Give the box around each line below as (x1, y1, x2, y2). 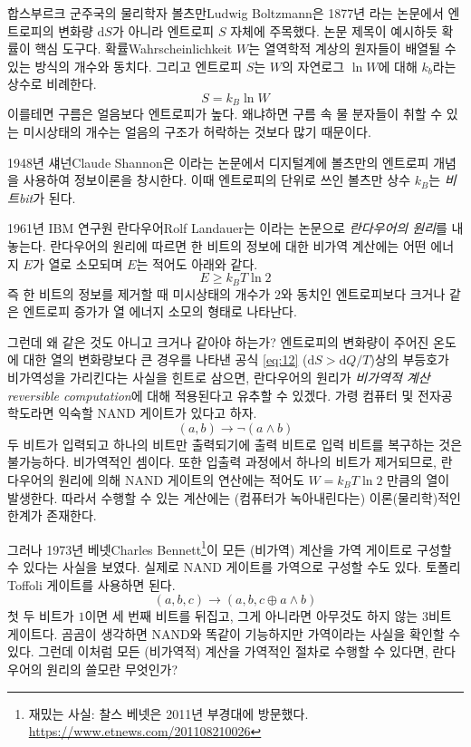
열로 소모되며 (48, 254, 123, 273)
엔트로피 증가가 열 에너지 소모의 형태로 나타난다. (23, 302, 297, 321)
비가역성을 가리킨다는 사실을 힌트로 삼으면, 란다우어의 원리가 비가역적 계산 (7, 368, 430, 386)
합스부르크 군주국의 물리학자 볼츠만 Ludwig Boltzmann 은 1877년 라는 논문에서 (7, 4, 444, 22)
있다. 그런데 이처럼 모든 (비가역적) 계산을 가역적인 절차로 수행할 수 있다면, (7, 642, 428, 661)
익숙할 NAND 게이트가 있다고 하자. (58, 403, 257, 422)
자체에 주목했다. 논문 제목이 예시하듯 (230, 21, 437, 40)
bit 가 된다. (18, 188, 76, 207)
